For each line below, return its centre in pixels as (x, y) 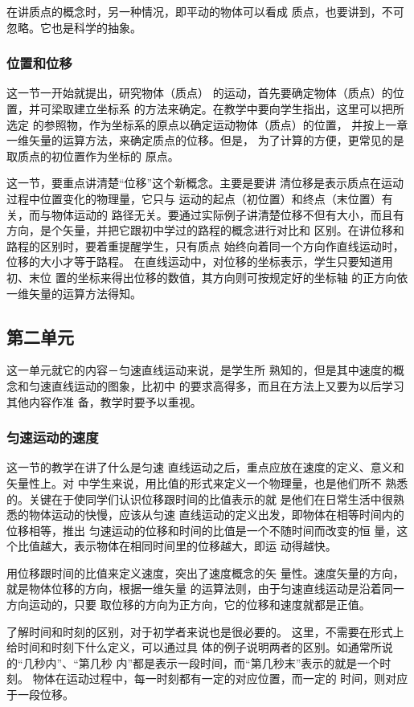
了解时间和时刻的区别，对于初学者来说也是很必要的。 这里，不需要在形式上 (205, 631)
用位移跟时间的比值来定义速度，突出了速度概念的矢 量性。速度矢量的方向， (205, 572)
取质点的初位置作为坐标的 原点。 (93, 155)
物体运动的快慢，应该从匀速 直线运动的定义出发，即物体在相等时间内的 (216, 515)
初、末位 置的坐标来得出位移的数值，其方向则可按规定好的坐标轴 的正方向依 (207, 277)
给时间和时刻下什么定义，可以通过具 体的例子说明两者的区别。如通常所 (194, 647)
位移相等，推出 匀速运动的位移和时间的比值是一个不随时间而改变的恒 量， (202, 530)
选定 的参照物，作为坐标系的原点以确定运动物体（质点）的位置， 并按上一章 (207, 124)
